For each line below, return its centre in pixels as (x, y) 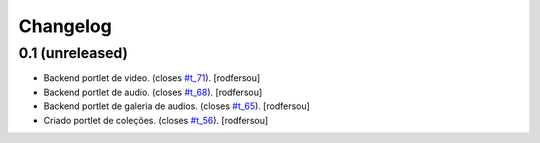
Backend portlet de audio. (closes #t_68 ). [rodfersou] (153, 92)
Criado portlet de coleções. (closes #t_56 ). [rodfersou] (156, 120)
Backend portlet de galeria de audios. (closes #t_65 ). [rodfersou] (176, 106)
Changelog (65, 26)
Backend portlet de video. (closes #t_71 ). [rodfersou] (152, 78)
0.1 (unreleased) (73, 53)
